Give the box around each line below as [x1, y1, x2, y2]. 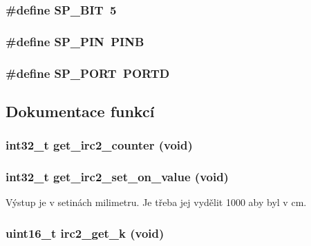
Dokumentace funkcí [6, 100, 155, 121]
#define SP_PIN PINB [6, 32, 144, 50]
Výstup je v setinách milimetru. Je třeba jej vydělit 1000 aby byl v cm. [6, 195, 307, 209]
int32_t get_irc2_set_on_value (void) [6, 168, 229, 185]
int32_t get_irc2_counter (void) [6, 136, 193, 154]
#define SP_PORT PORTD [6, 64, 170, 81]
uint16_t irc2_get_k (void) [6, 224, 164, 241]
